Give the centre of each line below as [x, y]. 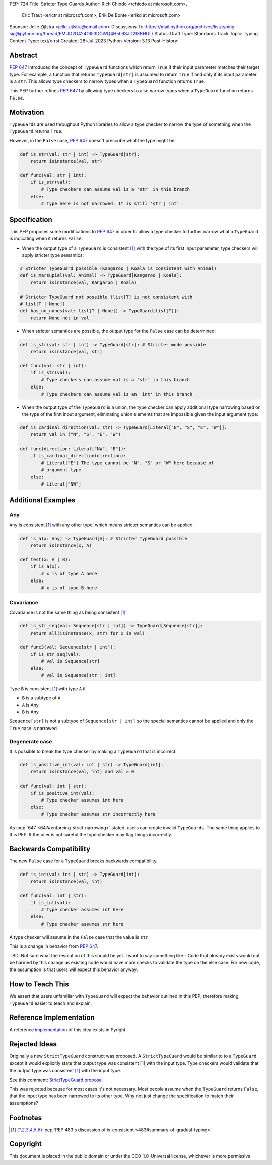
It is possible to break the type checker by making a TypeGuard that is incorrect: [93, 751]
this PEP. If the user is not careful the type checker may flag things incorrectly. [91, 835]
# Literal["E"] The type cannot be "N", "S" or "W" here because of [127, 463]
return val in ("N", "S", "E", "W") [76, 435]
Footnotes [26, 1117]
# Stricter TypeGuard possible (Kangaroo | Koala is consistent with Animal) [118, 269]
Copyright [26, 1144]
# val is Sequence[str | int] [78, 675]
